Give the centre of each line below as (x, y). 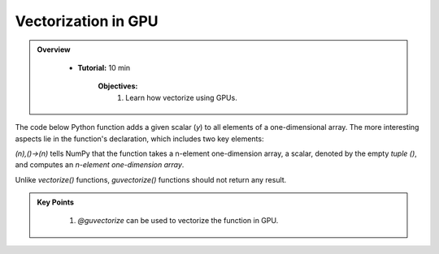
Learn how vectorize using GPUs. (181, 97)
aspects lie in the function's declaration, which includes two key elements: (139, 139)
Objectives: (118, 86)
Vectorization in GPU (87, 21)
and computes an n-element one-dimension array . (100, 165)
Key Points (56, 202)
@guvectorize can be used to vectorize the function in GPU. (178, 221)
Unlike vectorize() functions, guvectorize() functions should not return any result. (151, 179)
